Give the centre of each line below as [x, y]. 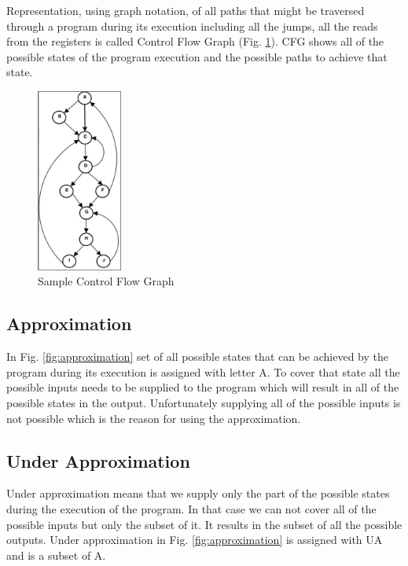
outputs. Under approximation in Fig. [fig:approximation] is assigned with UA [195, 540]
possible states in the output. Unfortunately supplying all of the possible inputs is [204, 403]
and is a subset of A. [56, 555]
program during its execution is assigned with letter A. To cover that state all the [203, 371]
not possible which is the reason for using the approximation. [154, 418]
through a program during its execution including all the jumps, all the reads [192, 26]
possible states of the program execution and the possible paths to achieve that [197, 56]
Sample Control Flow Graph [106, 281]
